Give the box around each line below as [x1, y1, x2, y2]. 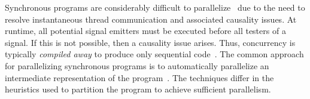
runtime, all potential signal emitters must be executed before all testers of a [5, 24, 286, 37]
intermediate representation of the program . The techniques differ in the [5, 71, 274, 83]
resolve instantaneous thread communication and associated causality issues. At [5, 13, 297, 25]
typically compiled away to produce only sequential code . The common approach [5, 48, 304, 60]
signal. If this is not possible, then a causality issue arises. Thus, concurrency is [5, 36, 296, 48]
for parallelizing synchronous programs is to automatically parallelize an [5, 59, 269, 72]
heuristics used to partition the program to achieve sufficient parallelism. [5, 83, 271, 95]
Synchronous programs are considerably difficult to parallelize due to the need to [5, 1, 305, 13]
